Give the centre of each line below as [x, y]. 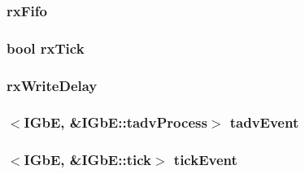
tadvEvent [264, 122]
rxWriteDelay [52, 85]
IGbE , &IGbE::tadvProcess [115, 122]
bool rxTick [46, 48]
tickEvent [205, 160]
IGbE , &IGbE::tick [87, 160]
